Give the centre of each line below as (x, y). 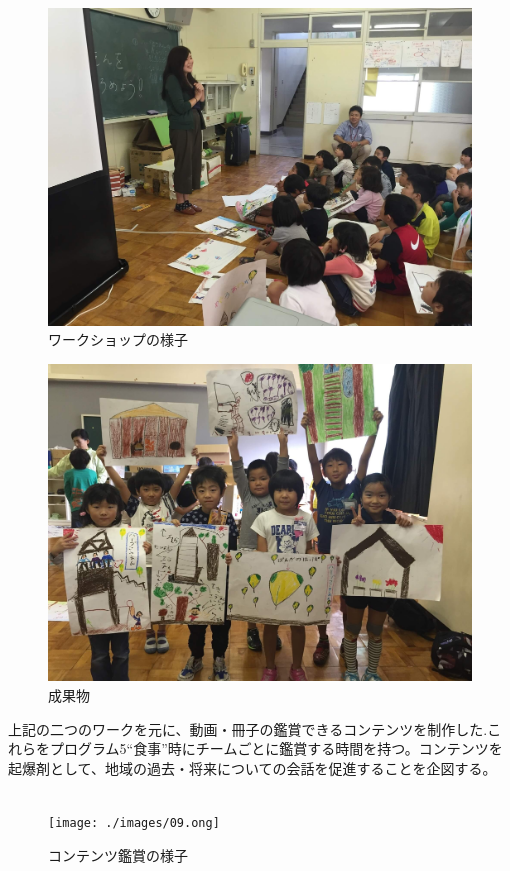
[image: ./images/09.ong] (134, 822)
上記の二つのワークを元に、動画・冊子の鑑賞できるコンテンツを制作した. (248, 728)
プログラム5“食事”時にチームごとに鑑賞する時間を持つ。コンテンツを (276, 748)
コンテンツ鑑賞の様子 (118, 854)
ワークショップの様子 (118, 339)
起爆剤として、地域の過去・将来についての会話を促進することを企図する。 (252, 767)
